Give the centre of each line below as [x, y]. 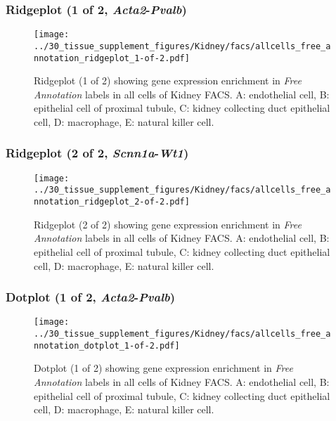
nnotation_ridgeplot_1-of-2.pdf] [112, 58]
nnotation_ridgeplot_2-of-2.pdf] [112, 202]
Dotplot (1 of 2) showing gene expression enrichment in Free [163, 368]
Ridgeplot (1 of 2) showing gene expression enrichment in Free [168, 80]
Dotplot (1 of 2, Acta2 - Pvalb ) [91, 297]
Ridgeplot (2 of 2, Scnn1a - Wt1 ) [97, 153]
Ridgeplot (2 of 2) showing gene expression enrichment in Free [168, 224]
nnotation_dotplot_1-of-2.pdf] [107, 345]
